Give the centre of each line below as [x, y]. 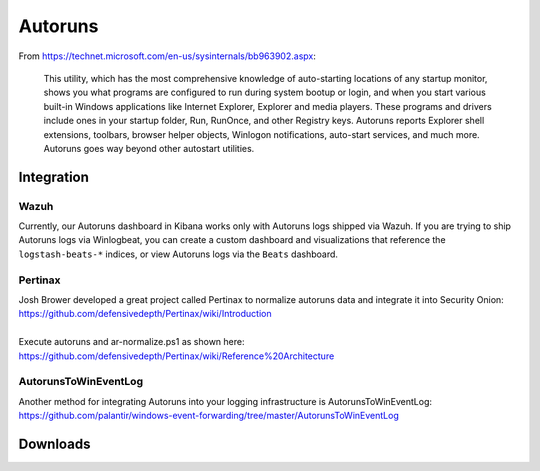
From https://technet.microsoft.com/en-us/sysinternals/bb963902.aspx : [167, 56]
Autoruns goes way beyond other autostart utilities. [149, 148]
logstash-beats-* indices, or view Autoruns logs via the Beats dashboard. [178, 254]
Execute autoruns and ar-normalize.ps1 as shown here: [131, 342]
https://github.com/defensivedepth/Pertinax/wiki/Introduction [145, 314]
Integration [54, 176]
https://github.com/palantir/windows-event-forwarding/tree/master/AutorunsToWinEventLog [208, 416]
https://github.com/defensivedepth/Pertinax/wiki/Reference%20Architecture [176, 356]
